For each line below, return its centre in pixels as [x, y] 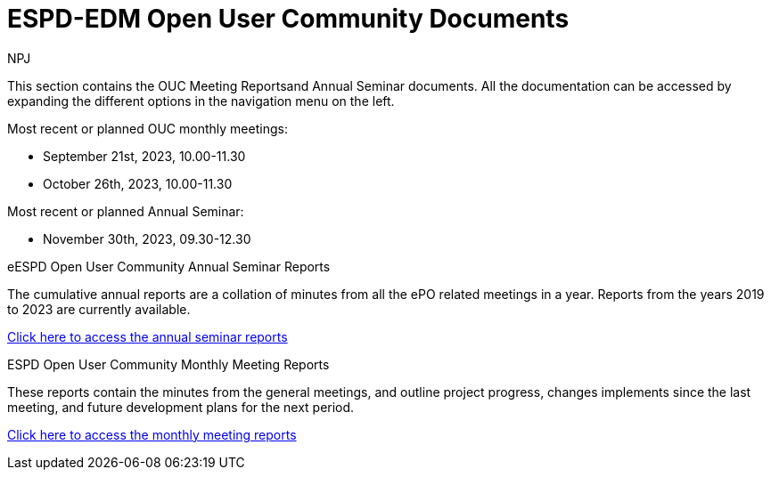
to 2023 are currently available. [99, 309]
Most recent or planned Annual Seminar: [126, 211]
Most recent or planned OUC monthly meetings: [148, 128]
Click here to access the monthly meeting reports [152, 434]
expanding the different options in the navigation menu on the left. [201, 101]
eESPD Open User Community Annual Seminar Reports [169, 266]
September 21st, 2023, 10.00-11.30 [144, 156]
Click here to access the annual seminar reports [148, 336]
